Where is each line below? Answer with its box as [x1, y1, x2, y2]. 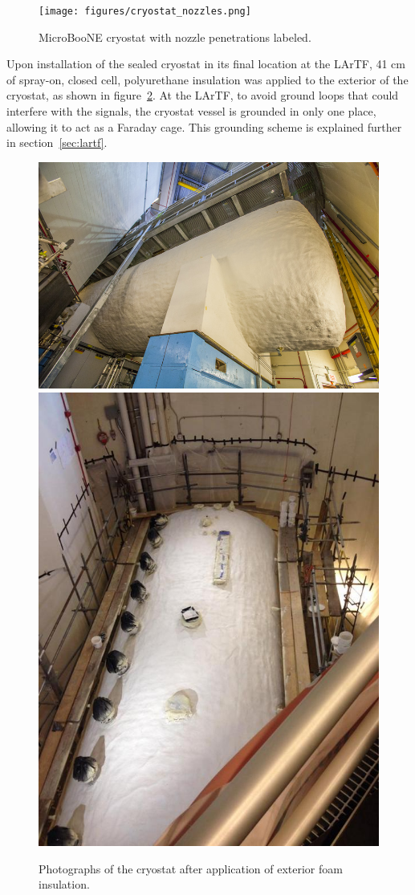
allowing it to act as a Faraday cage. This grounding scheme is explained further [6, 118, 402, 135]
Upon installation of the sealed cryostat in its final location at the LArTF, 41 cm [6, 55, 405, 72]
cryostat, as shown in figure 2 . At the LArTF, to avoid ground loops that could [6, 87, 399, 104]
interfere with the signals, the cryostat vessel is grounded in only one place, [6, 103, 376, 120]
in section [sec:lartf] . [6, 134, 108, 151]
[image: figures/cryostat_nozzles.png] [39, 6, 251, 17]
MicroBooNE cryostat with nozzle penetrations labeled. [39, 28, 311, 45]
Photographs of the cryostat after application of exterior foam [39, 860, 343, 877]
